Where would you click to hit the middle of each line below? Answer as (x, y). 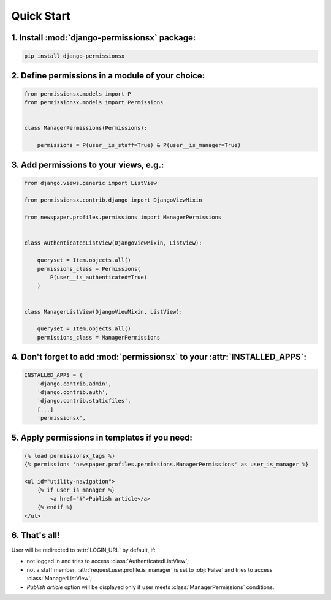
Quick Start (41, 16)
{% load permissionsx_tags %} (70, 456)
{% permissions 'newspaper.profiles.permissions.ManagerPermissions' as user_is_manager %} (166, 465)
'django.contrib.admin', (74, 384)
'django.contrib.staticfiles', (84, 401)
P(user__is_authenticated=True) (98, 277)
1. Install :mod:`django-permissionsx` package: (104, 38)
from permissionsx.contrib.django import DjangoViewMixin (113, 200)
